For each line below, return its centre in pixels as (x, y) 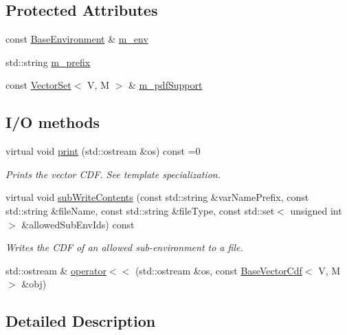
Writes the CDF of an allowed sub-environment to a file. (124, 247)
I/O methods (53, 122)
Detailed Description (81, 321)
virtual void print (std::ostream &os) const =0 (103, 151)
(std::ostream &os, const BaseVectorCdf (219, 270)
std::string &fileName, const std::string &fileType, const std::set (140, 210)
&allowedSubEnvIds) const (78, 224)
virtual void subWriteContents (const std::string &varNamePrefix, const (157, 197)
